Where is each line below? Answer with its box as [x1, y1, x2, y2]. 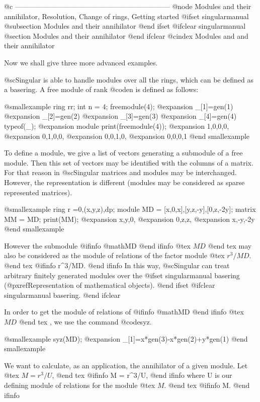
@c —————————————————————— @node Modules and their [4, 1, 251, 11]
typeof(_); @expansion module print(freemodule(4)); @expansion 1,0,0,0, [4, 120, 229, 131]
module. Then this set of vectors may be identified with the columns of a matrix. [4, 157, 253, 168]
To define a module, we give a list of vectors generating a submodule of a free [4, 147, 243, 158]
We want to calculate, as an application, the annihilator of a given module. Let [4, 360, 248, 370]
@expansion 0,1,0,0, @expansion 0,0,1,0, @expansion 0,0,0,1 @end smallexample [4, 130, 250, 141]
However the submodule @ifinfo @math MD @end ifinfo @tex [4, 240, 191, 251]
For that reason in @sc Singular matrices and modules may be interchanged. [4, 167, 237, 178]
